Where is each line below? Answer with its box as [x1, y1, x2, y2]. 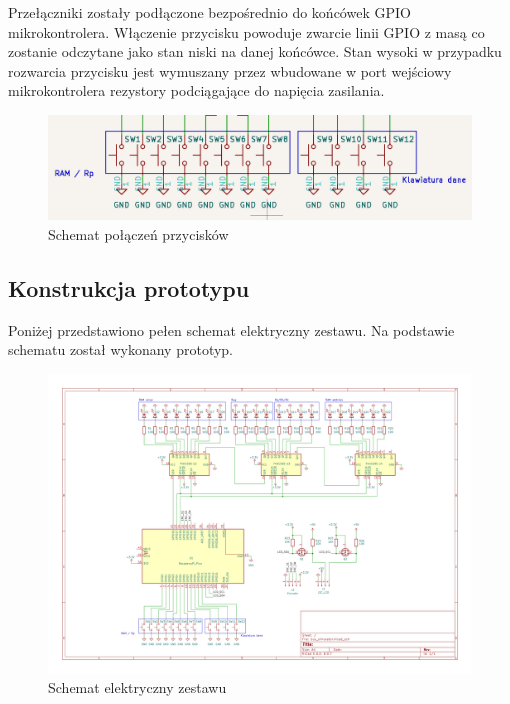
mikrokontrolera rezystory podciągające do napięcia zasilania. [8, 80, 385, 101]
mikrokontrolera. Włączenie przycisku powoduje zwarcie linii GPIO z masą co [8, 21, 485, 42]
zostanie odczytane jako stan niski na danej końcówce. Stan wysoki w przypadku [8, 41, 502, 62]
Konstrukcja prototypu [8, 272, 250, 303]
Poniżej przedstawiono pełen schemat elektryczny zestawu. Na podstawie [8, 319, 455, 340]
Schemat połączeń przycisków [48, 223, 229, 244]
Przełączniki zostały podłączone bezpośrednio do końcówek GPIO [8, 2, 411, 22]
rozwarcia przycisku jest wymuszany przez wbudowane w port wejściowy [8, 60, 452, 81]
